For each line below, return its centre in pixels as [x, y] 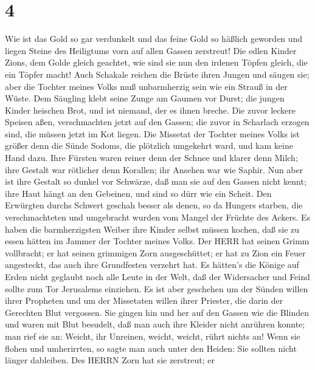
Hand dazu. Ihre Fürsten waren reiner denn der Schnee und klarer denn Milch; [151, 158]
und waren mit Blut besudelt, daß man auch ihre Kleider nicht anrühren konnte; [155, 324]
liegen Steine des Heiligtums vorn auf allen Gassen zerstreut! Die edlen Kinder [151, 50]
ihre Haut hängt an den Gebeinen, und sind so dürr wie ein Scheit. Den [138, 193]
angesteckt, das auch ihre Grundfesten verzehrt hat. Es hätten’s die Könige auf [152, 265]
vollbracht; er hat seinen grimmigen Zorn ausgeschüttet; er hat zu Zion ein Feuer [155, 252]
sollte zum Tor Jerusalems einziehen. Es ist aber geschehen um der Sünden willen [157, 288]
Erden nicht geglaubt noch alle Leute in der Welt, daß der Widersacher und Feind [157, 276]
